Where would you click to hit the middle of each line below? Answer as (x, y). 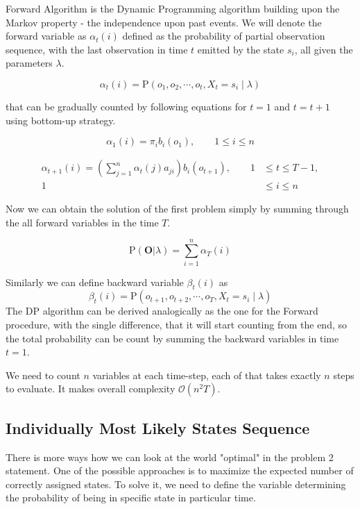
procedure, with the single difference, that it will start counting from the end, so (176, 324)
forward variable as (46, 36)
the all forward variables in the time (82, 222)
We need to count (43, 375)
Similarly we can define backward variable (95, 282)
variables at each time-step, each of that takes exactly (207, 375)
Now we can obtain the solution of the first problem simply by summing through (177, 209)
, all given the (324, 49)
